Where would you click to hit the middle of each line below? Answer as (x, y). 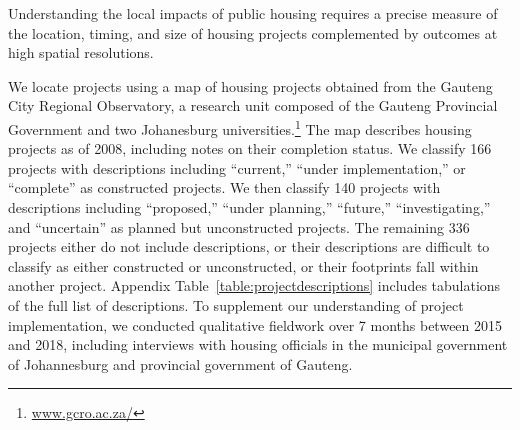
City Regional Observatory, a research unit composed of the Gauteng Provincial (253, 105)
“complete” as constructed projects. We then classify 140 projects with (224, 187)
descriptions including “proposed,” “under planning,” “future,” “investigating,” (249, 207)
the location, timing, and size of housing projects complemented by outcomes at (253, 32)
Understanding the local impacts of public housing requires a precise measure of (253, 13)
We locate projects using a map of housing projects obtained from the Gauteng (250, 85)
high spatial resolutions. (81, 52)
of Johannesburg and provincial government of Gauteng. (180, 363)
